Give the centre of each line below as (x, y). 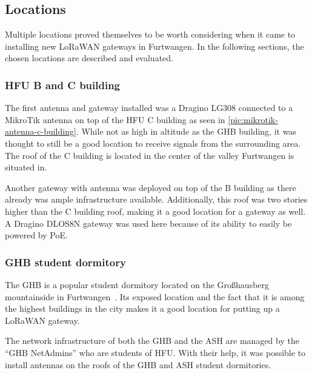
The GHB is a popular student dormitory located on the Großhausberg (137, 284)
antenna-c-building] (41, 131)
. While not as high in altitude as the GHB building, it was (186, 131)
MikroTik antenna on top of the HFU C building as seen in (115, 119)
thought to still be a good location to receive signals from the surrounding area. (153, 143)
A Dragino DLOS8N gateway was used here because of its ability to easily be (148, 223)
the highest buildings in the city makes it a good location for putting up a (142, 308)
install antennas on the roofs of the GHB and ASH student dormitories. (138, 364)
